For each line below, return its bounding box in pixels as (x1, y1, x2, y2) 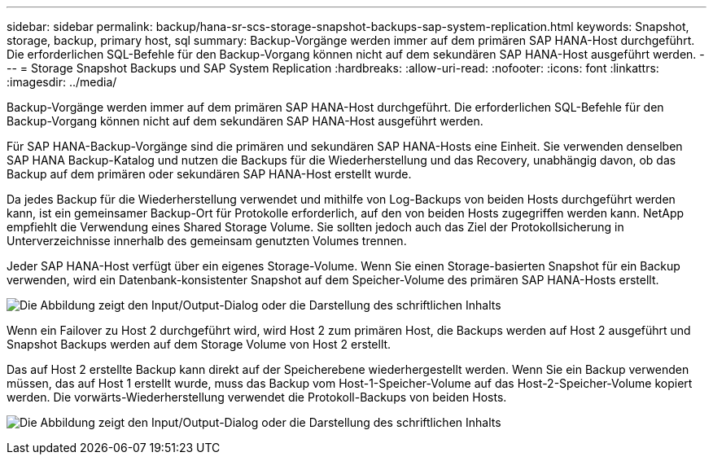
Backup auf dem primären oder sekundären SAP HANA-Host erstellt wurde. (7, 167, 412, 181)
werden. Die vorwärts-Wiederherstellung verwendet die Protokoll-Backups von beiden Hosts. (7, 390, 507, 404)
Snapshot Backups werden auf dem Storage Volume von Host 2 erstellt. (7, 337, 391, 351)
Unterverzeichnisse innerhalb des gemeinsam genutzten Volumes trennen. (7, 234, 407, 248)
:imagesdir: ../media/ (7, 75, 117, 89)
